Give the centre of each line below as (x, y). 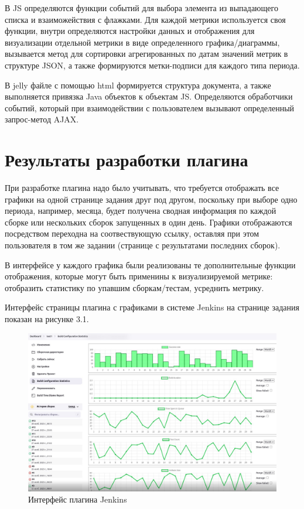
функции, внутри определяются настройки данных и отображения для (130, 31)
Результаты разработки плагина (127, 160)
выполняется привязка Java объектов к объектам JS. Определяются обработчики (149, 96)
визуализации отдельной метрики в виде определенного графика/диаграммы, (142, 42)
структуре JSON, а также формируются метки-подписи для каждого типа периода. (152, 65)
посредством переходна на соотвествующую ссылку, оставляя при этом (132, 233)
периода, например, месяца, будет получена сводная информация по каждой (141, 211)
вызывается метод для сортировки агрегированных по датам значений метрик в (146, 54)
